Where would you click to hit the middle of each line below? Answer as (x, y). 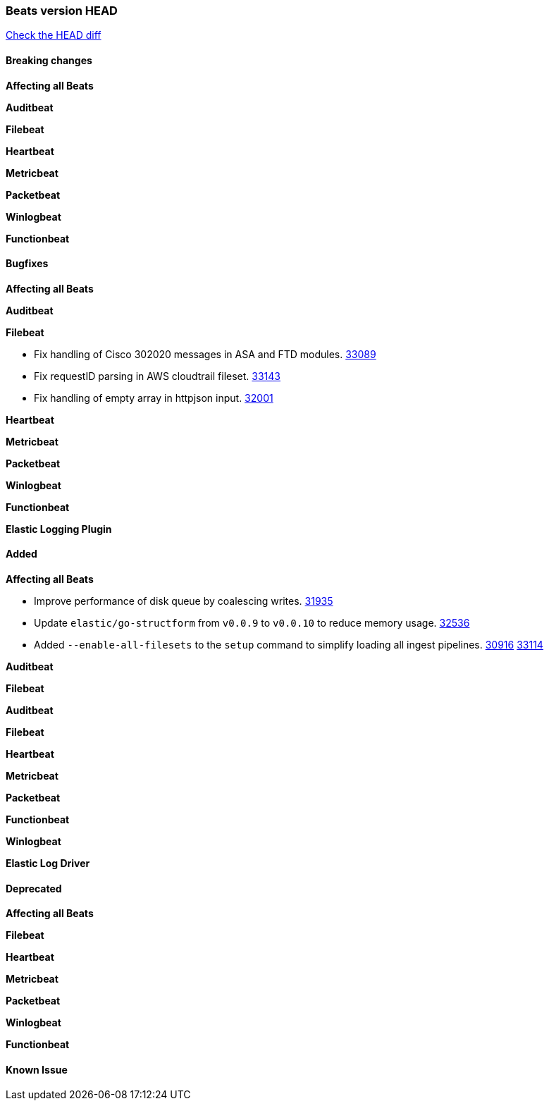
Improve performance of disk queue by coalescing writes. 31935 (184, 601)
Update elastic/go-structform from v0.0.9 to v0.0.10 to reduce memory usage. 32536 (252, 623)
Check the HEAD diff (54, 35)
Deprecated (34, 888)
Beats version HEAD (62, 11)
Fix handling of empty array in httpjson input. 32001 (154, 398)
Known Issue (37, 1069)
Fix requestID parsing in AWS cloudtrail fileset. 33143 (157, 376)
